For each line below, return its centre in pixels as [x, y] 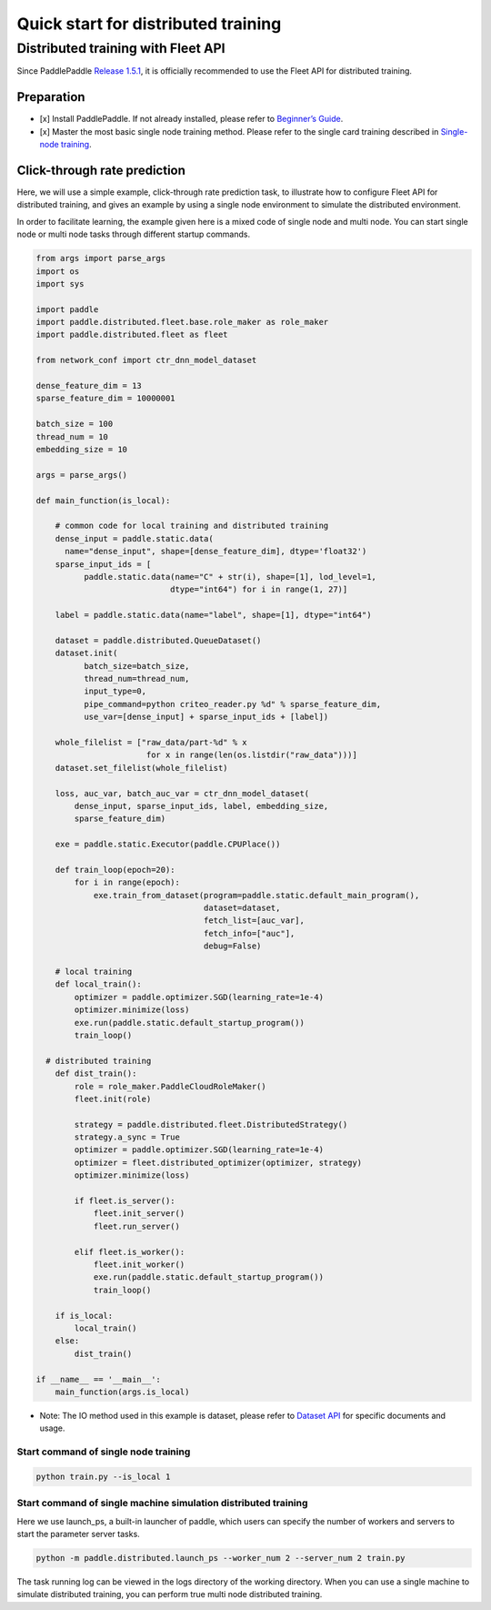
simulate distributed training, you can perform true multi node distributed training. [170, 1595]
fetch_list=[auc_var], [254, 921]
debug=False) [232, 946]
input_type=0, [115, 691]
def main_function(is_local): [103, 500]
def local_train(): [99, 984]
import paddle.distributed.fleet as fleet [132, 335]
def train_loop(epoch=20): [115, 870]
